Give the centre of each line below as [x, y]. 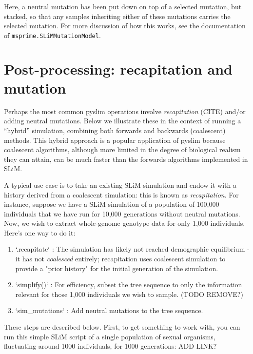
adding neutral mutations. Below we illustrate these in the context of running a [123, 121]
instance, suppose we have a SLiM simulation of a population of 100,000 [112, 204]
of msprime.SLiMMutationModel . [52, 35]
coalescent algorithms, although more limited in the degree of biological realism [122, 149]
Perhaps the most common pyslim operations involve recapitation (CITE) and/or [125, 111]
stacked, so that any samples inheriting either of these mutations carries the [117, 16]
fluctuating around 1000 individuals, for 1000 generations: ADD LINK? [110, 346]
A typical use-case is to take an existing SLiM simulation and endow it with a [120, 185]
